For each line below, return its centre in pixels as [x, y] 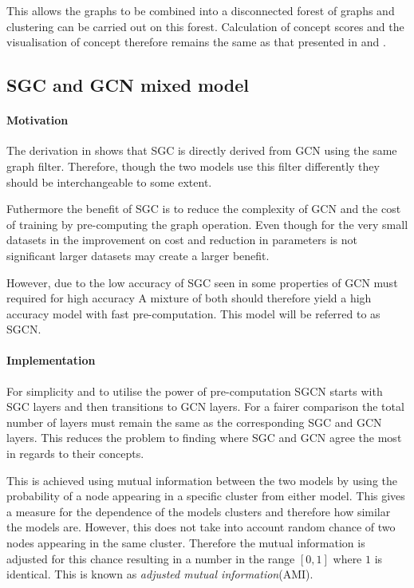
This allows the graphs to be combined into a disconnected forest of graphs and [201, 10]
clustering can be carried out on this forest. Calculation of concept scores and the [205, 26]
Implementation [51, 360]
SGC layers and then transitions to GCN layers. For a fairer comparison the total [205, 406]
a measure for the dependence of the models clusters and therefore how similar [199, 511]
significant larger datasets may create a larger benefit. [138, 255]
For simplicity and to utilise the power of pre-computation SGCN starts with [195, 391]
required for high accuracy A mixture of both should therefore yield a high [189, 298]
